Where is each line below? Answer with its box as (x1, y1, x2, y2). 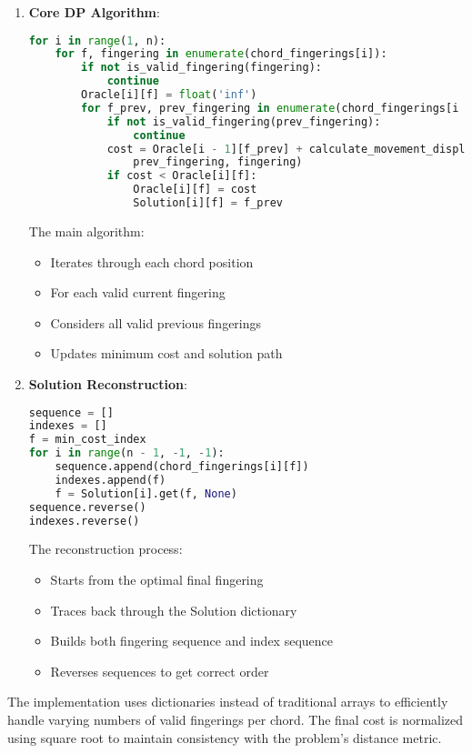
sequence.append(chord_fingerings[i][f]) (55, 460, 309, 474)
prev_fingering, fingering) (133, 156, 303, 169)
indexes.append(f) (55, 473, 166, 487)
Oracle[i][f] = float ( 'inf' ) (81, 88, 257, 102)
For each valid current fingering (50, 283, 226, 302)
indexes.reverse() (28, 514, 140, 527)
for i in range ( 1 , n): (28, 34, 166, 47)
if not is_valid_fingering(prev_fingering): (106, 115, 381, 128)
